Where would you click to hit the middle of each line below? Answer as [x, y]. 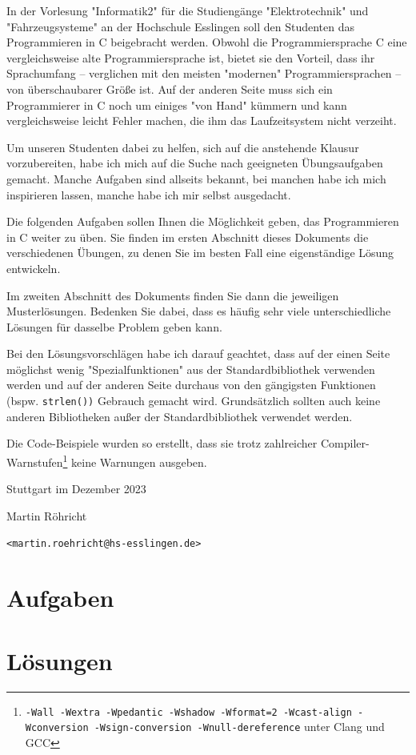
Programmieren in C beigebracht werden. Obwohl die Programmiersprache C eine [207, 42]
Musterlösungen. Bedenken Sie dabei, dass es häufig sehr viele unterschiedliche [199, 311]
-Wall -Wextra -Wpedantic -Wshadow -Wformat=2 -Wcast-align [188, 712]
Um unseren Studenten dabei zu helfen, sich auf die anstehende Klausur [183, 147]
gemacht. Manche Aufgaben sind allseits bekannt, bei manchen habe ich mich [196, 178]
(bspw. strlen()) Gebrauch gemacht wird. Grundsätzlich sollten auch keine [194, 401]
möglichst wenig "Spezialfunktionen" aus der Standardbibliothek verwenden [191, 369]
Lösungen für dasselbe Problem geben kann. [114, 326]
